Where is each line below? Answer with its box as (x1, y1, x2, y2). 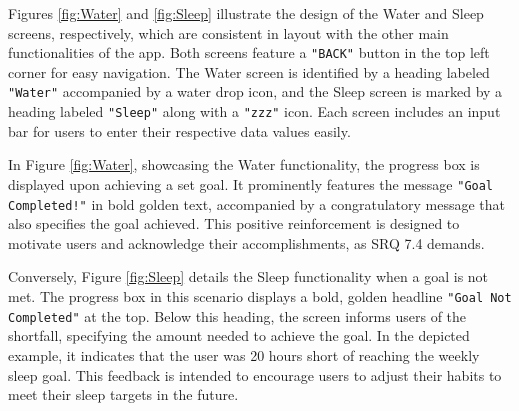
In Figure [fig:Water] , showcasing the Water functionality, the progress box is (8, 154, 480, 175)
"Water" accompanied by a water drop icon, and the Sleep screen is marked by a (8, 81, 503, 102)
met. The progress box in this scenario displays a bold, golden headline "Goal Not (8, 286, 512, 307)
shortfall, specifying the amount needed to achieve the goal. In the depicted (8, 325, 470, 346)
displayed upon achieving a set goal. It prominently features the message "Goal (8, 173, 494, 194)
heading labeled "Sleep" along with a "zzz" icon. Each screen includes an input (8, 101, 501, 122)
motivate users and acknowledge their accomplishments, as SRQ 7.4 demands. (8, 232, 485, 253)
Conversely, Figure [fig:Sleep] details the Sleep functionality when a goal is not (8, 266, 489, 287)
